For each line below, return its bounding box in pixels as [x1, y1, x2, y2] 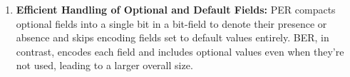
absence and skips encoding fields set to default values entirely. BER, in [16, 30, 329, 45]
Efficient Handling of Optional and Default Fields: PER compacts [16, 2, 336, 16]
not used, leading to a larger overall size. [16, 58, 193, 73]
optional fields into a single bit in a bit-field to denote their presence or [16, 16, 327, 31]
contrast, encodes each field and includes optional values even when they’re [16, 43, 344, 58]
